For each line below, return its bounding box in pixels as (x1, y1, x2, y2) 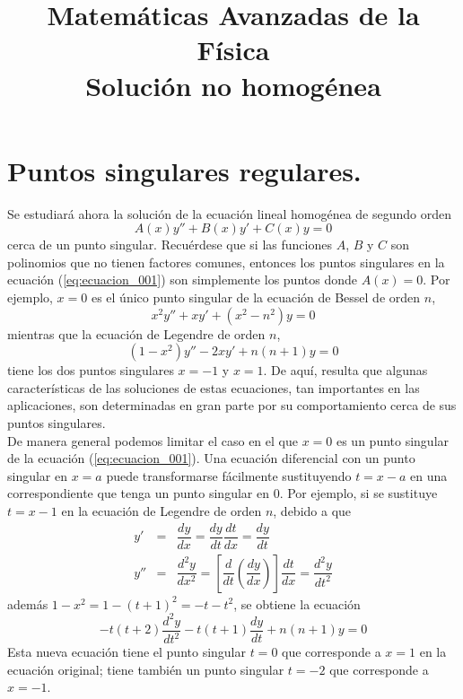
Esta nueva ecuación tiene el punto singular (7, 642, 246, 661)
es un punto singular (336, 431, 450, 450)
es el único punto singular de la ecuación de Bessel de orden (91, 288, 421, 307)
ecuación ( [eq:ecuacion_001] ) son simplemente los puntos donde (7, 270, 357, 289)
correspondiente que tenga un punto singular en (7, 484, 269, 502)
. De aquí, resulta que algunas (263, 361, 428, 380)
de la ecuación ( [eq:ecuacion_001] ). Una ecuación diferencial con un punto (7, 449, 415, 467)
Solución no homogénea (85, 66, 381, 103)
